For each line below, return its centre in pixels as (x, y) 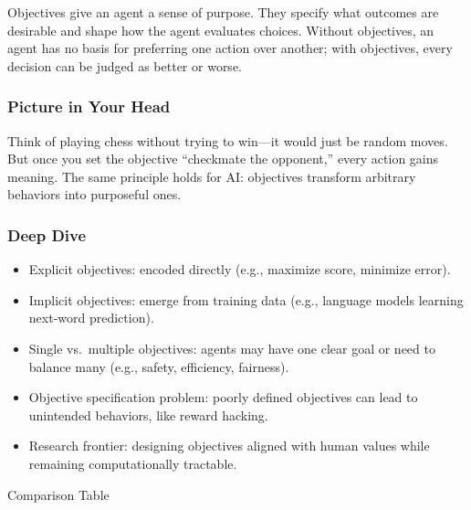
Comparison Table (58, 494)
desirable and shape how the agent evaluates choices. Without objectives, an (221, 30)
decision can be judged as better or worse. (125, 65)
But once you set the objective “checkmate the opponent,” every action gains (223, 159)
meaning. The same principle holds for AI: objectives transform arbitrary (212, 176)
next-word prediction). (91, 318)
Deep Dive (47, 234)
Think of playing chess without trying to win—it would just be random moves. (228, 140)
